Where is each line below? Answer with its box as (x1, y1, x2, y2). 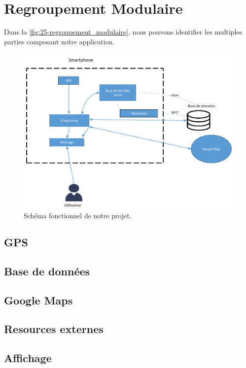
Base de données (4, 263, 90, 278)
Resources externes (4, 321, 104, 336)
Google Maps (4, 292, 73, 307)
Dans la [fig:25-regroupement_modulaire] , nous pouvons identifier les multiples (4, 27, 243, 37)
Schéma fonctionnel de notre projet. (24, 210, 132, 220)
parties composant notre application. (4, 36, 115, 46)
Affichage (4, 350, 52, 366)
